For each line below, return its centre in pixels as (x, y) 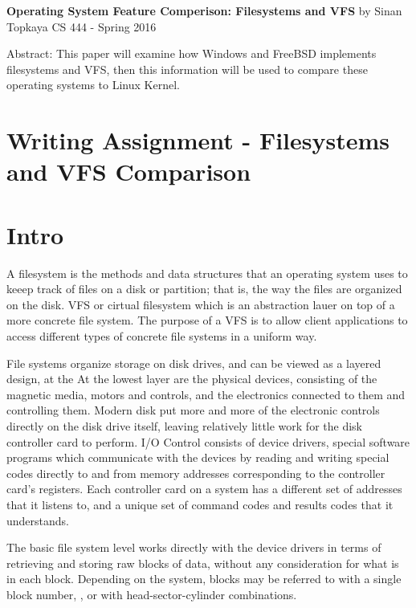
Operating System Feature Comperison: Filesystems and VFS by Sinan (204, 10)
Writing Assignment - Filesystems (198, 140)
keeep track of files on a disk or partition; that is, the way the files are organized (204, 289)
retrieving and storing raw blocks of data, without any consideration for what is (203, 563)
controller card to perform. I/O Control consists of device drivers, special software (208, 441)
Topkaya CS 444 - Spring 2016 (82, 26)
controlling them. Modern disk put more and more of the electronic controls (193, 410)
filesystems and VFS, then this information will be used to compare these (187, 69)
